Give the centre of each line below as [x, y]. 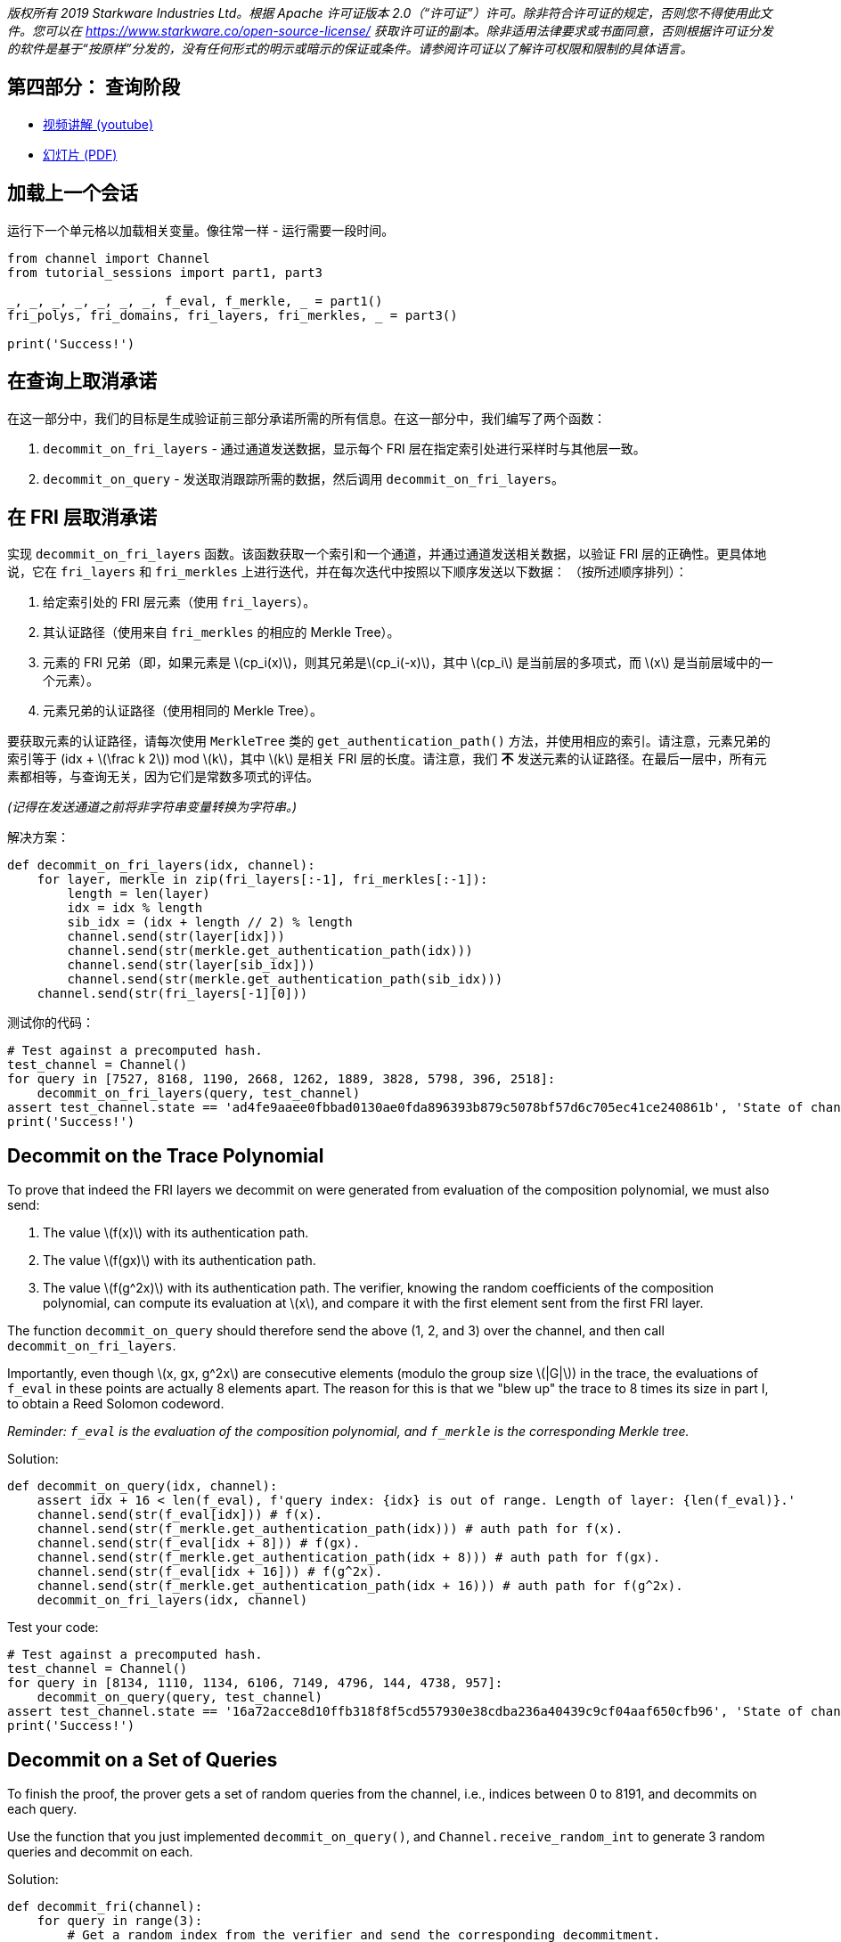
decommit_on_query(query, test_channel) [180, 1697]
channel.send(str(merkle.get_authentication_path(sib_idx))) [285, 979]
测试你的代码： [51, 1023]
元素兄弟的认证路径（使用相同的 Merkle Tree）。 [183, 711]
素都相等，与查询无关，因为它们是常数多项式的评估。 [163, 777]
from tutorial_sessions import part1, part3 [165, 272]
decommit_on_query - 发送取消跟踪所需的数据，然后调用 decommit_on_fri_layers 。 [303, 478]
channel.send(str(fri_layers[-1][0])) [172, 994]
